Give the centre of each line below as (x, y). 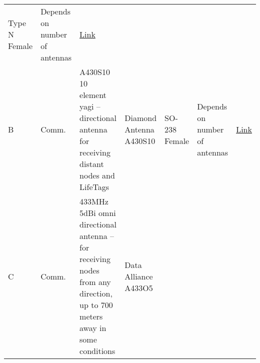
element (93, 95)
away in (93, 328)
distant (92, 164)
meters (91, 316)
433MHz (94, 201)
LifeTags (94, 187)
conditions (97, 351)
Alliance (139, 276)
